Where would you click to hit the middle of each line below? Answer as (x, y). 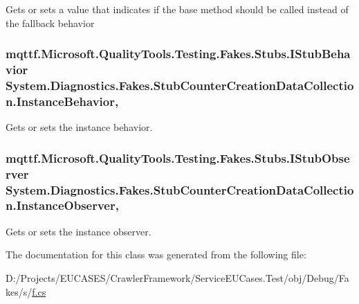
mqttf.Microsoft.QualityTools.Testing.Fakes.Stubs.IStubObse (178, 158)
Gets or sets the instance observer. (79, 231)
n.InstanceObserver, (62, 205)
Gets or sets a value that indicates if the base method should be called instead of (177, 9)
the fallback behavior (50, 23)
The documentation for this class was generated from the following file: (156, 254)
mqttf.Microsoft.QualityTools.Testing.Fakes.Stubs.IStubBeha (178, 54)
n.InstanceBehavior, (62, 101)
